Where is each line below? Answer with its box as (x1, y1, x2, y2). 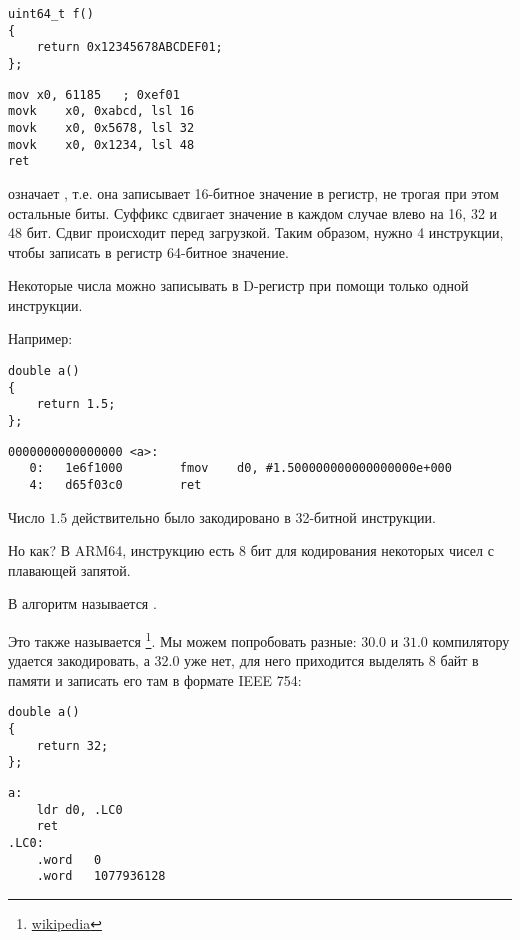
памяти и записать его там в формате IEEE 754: (8, 669, 302, 690)
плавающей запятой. (8, 559, 131, 580)
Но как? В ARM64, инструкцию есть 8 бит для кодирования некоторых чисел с (8, 540, 494, 561)
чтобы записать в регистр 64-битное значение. (8, 241, 289, 262)
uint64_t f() (8, 7, 94, 21)
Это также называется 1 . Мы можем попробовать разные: (8, 628, 357, 651)
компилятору (432, 630, 510, 651)
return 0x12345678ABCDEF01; (36, 40, 223, 55)
